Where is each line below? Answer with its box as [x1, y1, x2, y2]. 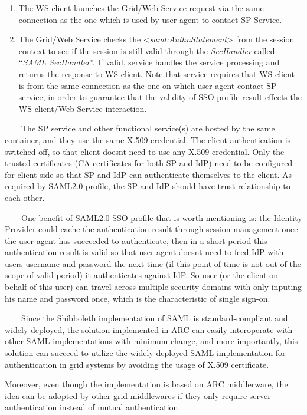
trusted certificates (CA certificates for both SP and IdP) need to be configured [5, 157, 293, 169]
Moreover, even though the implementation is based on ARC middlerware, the [5, 378, 288, 390]
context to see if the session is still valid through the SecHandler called [18, 44, 275, 57]
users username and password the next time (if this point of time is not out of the [5, 257, 301, 269]
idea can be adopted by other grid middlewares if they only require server [5, 389, 271, 401]
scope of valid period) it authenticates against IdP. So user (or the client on [5, 269, 279, 281]
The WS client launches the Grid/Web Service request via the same [18, 2, 264, 14]
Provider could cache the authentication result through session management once [5, 223, 298, 235]
